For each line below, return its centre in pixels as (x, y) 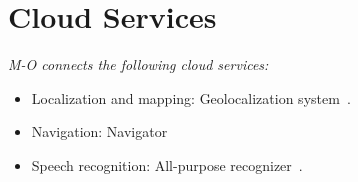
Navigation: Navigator (99, 131)
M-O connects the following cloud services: (138, 64)
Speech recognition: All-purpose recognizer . (167, 164)
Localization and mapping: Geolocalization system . (191, 97)
